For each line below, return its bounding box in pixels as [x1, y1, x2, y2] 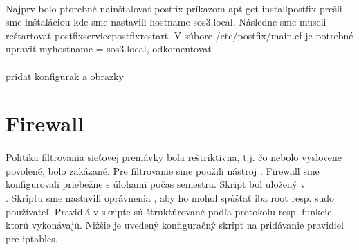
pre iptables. [6, 231, 58, 245]
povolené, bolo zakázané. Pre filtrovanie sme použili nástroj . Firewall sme [6, 163, 320, 177]
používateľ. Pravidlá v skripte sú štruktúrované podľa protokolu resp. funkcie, [6, 204, 335, 218]
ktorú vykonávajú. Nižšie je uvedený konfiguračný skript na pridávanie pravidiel [6, 218, 344, 232]
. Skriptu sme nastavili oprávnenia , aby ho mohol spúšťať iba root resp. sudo [6, 190, 335, 204]
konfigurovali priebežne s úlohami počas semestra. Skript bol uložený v [6, 177, 306, 191]
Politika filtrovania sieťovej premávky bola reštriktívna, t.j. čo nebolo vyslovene [6, 150, 342, 164]
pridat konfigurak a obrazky [6, 68, 124, 83]
